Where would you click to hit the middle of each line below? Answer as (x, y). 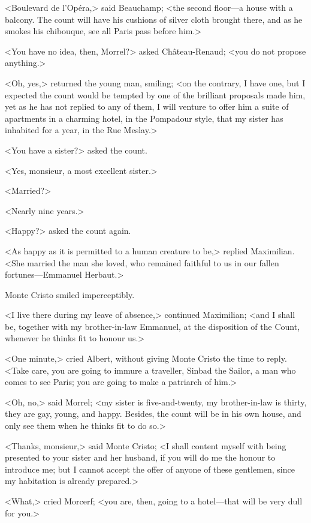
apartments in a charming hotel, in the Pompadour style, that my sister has (144, 118)
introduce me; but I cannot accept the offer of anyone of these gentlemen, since (150, 469)
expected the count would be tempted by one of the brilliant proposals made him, (155, 94)
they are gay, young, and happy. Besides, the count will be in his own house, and (153, 414)
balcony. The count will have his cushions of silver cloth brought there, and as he (154, 19)
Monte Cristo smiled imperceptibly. (70, 294)
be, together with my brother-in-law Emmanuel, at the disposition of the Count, (153, 326)
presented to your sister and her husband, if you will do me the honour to (140, 457)
